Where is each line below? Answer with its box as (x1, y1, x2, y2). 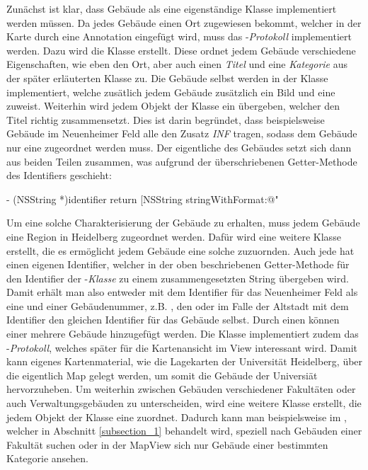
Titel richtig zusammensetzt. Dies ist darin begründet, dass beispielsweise (6, 112, 325, 127)
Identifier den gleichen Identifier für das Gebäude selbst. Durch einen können (6, 312, 340, 327)
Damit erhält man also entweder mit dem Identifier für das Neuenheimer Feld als (6, 285, 358, 299)
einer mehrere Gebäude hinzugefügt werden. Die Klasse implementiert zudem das (6, 326, 359, 341)
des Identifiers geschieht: (6, 168, 112, 183)
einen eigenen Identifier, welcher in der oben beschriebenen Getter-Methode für (6, 257, 350, 272)
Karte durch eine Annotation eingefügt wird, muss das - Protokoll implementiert (6, 29, 352, 44)
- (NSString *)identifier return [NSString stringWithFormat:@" (6, 191, 279, 206)
